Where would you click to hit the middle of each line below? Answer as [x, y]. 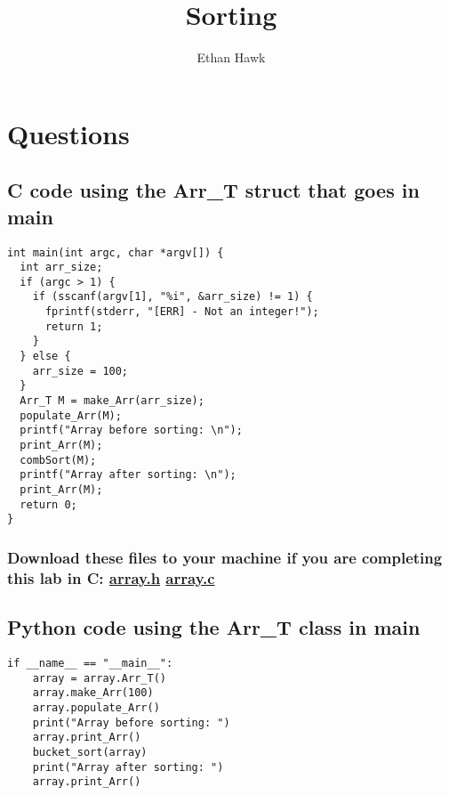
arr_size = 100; [80, 371]
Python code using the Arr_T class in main [214, 627]
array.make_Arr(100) [93, 693]
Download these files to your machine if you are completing [225, 557]
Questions [68, 133]
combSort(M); [58, 460]
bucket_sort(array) [90, 752]
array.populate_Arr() [96, 707]
